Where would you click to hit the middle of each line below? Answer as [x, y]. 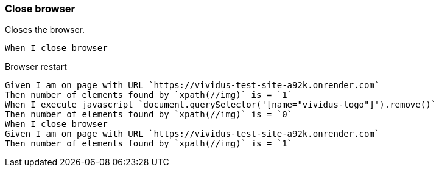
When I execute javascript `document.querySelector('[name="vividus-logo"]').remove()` [221, 105]
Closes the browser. [45, 30]
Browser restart [36, 67]
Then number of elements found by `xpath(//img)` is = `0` [149, 115]
